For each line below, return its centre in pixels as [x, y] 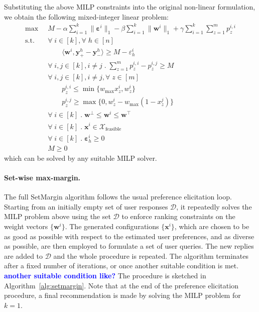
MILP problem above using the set [57, 216]
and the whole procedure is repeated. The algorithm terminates [151, 255]
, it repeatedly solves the [214, 206]
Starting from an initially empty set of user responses [86, 206]
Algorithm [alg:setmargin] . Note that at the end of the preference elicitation [121, 285]
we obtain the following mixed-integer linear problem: [86, 16]
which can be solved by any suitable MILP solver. [81, 158]
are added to [24, 255]
